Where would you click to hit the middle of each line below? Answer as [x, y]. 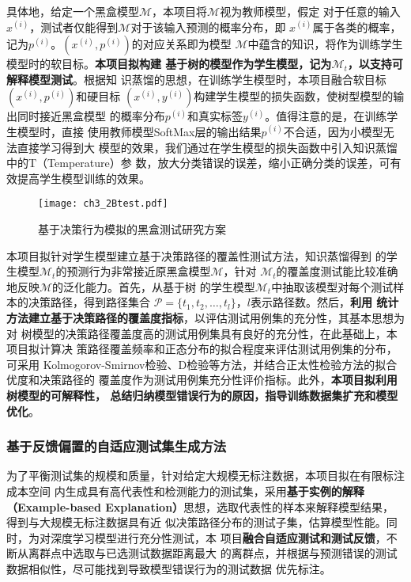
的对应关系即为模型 [181, 44]
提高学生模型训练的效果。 [83, 178]
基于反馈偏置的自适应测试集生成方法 [117, 446]
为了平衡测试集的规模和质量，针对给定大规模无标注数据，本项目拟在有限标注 [205, 475]
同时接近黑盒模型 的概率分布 [91, 116]
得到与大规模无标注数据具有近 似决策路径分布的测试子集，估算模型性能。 [196, 522]
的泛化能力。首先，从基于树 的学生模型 [154, 286]
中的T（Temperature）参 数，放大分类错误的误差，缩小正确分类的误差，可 [198, 163]
